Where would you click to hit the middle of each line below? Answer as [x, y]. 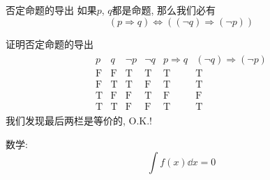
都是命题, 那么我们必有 [164, 10]
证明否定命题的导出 [50, 43]
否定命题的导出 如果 [51, 10]
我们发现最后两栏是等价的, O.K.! [79, 121]
